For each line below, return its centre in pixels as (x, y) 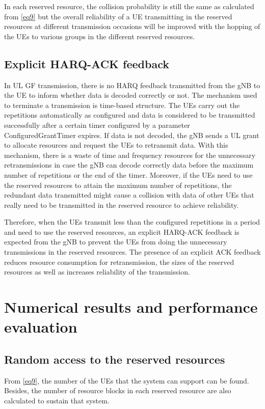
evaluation (41, 327)
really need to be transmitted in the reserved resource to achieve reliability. (122, 205)
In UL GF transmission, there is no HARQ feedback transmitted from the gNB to (132, 85)
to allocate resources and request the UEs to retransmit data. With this (116, 145)
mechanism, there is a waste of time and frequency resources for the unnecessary (130, 155)
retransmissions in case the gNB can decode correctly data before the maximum (129, 165)
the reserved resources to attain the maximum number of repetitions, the (118, 185)
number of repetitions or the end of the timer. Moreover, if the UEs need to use (128, 174)
